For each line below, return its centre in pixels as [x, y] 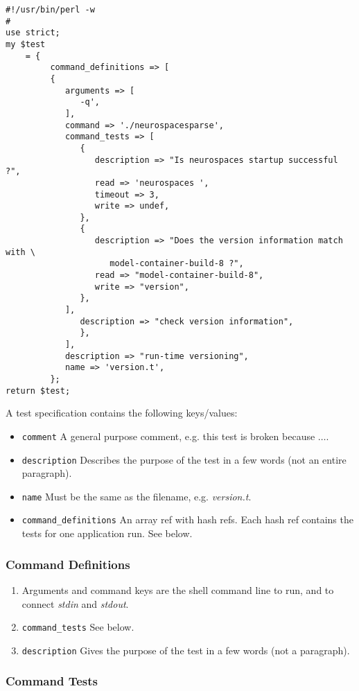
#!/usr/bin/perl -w [50, 10]
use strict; [33, 33]
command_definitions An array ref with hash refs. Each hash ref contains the [187, 519]
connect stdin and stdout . [75, 603]
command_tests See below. [78, 627]
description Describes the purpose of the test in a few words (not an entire [184, 459]
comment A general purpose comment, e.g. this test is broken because [168, 436]
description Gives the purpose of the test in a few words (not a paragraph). [186, 650]
